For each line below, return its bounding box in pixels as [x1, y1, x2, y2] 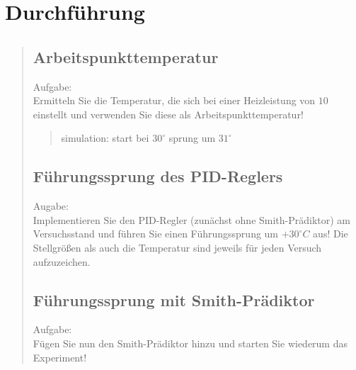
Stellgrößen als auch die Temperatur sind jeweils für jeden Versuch [33, 240, 322, 254]
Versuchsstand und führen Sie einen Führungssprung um [33, 226, 279, 241]
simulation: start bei [61, 130, 149, 145]
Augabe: [33, 198, 69, 213]
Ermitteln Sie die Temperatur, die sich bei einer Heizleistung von [33, 93, 316, 108]
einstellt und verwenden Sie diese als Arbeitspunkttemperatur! [33, 106, 304, 121]
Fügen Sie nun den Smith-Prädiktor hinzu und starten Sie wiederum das [33, 335, 348, 350]
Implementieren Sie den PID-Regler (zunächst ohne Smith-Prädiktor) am [33, 212, 351, 227]
